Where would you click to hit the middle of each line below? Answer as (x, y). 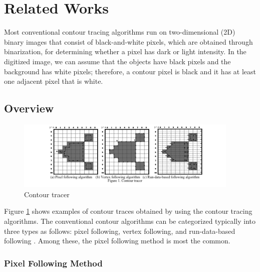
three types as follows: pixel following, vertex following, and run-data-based (120, 231)
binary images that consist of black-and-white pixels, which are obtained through (128, 41)
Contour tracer (47, 194)
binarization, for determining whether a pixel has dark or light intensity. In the (125, 51)
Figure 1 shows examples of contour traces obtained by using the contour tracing (128, 211)
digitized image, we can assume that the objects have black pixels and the (117, 61)
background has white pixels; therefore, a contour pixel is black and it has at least (130, 71)
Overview (29, 108)
